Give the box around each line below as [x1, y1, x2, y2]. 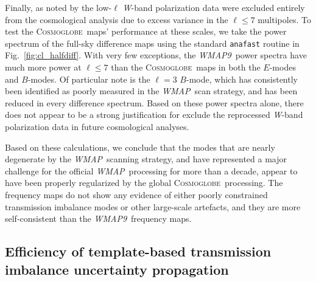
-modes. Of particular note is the [27, 72, 150, 85]
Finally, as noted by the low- [5, 1, 112, 13]
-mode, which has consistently [186, 72, 298, 85]
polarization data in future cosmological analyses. [5, 120, 189, 132]
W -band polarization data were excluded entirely [122, 1, 305, 13]
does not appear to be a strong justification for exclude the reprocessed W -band [5, 108, 303, 121]
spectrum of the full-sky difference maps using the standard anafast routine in [5, 36, 300, 49]
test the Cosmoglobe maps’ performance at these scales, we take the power [5, 25, 287, 38]
